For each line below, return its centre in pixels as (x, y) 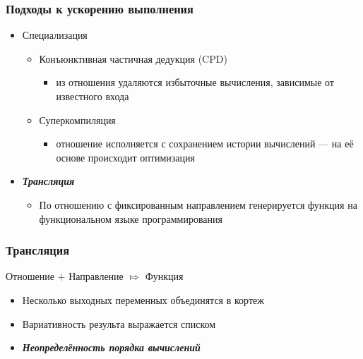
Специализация (55, 35)
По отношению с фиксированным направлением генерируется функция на (198, 204)
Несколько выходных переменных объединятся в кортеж (143, 299)
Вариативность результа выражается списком (119, 323)
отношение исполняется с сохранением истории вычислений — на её (205, 144)
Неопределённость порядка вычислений (111, 347)
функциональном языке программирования (131, 218)
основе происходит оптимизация (125, 157)
